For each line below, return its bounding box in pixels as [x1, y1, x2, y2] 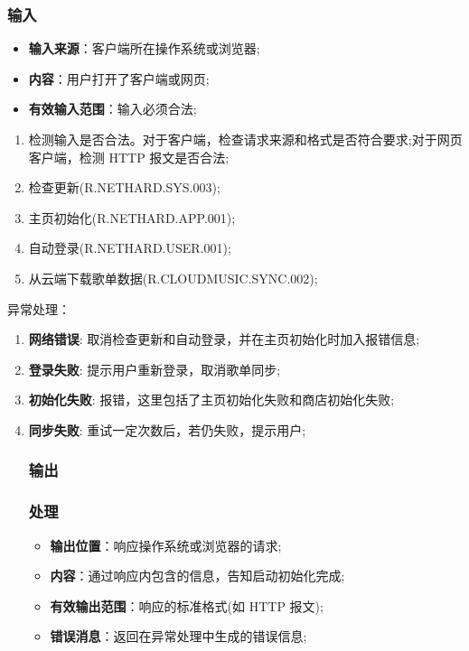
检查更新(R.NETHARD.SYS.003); [28, 178, 220, 197]
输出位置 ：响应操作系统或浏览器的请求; [50, 535, 282, 554]
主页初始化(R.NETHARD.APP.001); [28, 208, 236, 227]
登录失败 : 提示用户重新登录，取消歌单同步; [28, 359, 281, 378]
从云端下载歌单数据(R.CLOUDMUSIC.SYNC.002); [28, 268, 318, 287]
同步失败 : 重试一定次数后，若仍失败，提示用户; [28, 420, 306, 439]
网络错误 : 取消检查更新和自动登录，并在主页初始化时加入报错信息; [28, 330, 420, 349]
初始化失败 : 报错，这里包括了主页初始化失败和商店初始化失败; [28, 390, 395, 409]
